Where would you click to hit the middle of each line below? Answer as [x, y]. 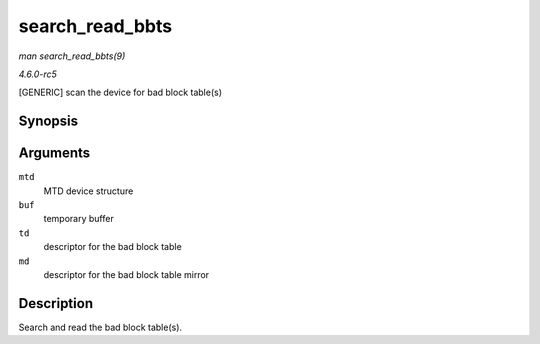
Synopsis [48, 121]
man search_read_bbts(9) [72, 56]
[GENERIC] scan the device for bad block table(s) [120, 92]
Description [56, 303]
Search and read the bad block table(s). [100, 327]
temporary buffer [78, 219]
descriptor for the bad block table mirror [126, 274]
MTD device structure [88, 191]
